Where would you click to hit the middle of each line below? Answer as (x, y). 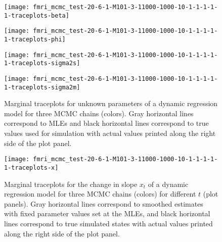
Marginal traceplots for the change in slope (71, 184)
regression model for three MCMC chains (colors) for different (100, 194)
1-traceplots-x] (31, 167)
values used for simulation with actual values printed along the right (110, 133)
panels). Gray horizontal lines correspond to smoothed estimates (104, 203)
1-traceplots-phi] (35, 39)
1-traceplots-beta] (37, 15)
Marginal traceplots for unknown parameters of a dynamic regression (111, 103)
